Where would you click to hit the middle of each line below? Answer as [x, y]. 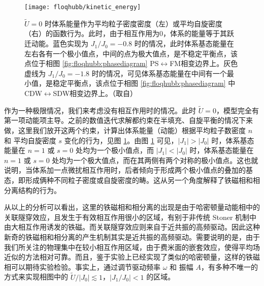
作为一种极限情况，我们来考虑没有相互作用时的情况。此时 [100, 110]
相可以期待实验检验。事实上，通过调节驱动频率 [82, 266]
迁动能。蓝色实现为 [56, 43]
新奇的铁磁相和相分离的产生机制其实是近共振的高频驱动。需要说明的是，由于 [132, 236]
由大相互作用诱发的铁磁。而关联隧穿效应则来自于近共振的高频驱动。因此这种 [132, 227]
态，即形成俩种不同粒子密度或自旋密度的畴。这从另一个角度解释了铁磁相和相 [132, 180]
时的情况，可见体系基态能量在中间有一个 [159, 73]
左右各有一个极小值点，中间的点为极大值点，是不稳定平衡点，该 [131, 53]
